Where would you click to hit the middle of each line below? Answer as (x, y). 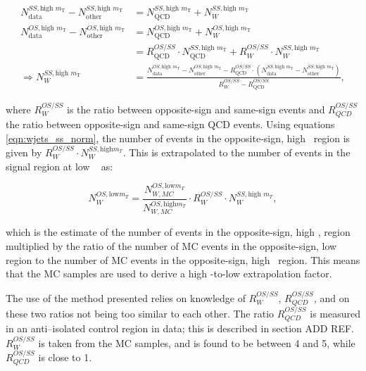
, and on (332, 297)
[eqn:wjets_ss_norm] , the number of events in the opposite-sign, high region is (178, 138)
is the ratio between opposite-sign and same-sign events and (196, 109)
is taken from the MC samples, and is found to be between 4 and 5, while (197, 342)
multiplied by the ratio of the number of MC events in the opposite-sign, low (171, 246)
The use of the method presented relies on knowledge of (126, 297)
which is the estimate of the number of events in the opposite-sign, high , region (178, 232)
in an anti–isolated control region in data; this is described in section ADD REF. (180, 328)
